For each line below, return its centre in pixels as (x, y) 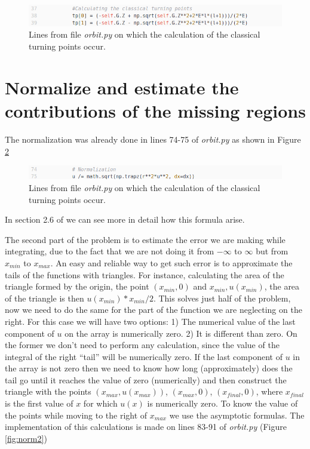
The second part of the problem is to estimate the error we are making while (145, 239)
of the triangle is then (44, 298)
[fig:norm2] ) (26, 438)
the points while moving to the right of (76, 415)
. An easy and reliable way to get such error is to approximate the (171, 262)
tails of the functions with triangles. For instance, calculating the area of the (145, 274)
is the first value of (39, 403)
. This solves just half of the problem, (222, 298)
